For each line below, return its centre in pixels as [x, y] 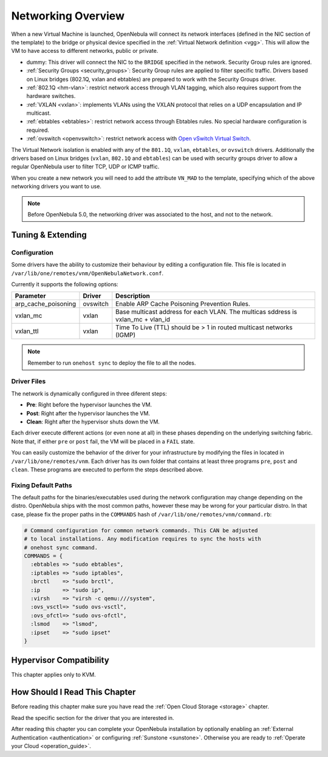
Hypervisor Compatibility [60, 660]
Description [133, 296]
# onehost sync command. [61, 547]
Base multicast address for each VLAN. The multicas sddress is [207, 312]
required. [38, 130]
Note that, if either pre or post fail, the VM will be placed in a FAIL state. [103, 441]
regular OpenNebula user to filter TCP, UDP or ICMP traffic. [85, 166]
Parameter [30, 296]
